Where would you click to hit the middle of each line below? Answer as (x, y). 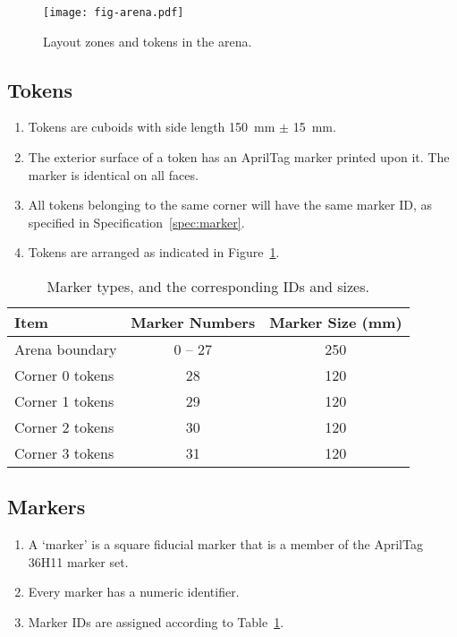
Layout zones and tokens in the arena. (148, 41)
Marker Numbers (193, 323)
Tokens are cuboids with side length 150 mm (152, 127)
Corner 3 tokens (64, 453)
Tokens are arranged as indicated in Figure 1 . (154, 252)
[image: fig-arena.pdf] (114, 13)
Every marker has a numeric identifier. (134, 592)
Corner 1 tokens (64, 401)
